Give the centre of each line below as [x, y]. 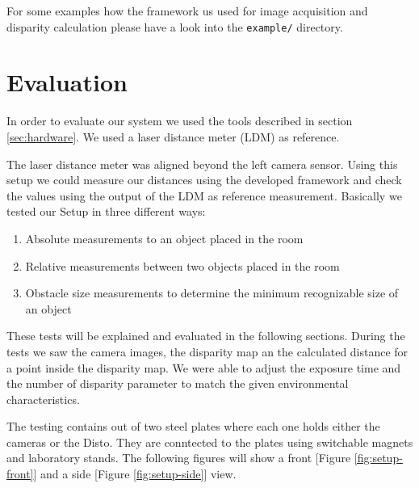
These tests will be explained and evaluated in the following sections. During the [206, 336]
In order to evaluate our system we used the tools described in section [180, 121]
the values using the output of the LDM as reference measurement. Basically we [204, 195]
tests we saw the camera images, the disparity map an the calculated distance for [207, 351]
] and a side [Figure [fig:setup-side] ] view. [135, 474]
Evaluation [67, 82]
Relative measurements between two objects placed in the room [182, 265]
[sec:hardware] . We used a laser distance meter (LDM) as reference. [173, 136]
